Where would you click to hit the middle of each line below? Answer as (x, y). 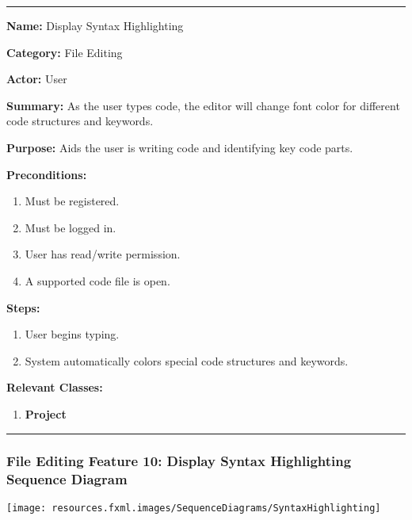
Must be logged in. (71, 227)
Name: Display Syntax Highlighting (95, 25)
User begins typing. (72, 334)
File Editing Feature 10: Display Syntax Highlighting (179, 461)
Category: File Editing (65, 52)
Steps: (23, 307)
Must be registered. (72, 201)
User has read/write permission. (103, 254)
